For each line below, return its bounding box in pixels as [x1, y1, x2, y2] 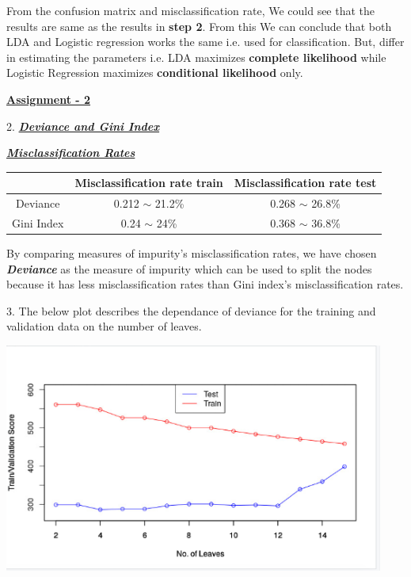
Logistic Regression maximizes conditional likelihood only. [6, 64, 303, 81]
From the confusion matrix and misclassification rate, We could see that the [6, 2, 375, 18]
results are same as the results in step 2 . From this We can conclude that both [6, 17, 392, 34]
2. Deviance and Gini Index [6, 117, 160, 134]
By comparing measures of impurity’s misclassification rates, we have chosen [6, 245, 377, 262]
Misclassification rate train [74, 174, 223, 191]
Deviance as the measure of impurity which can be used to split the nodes [6, 260, 372, 277]
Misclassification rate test [234, 174, 377, 191]
